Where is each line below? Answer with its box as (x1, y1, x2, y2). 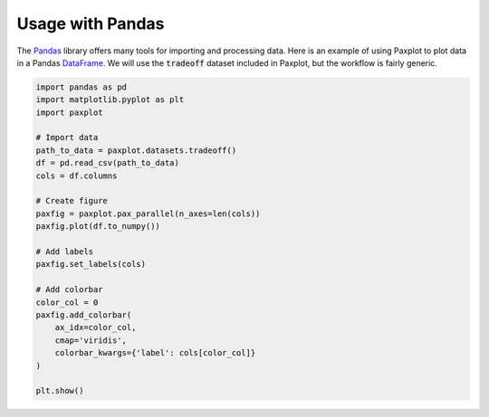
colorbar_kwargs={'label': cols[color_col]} (54, 348, 256, 358)
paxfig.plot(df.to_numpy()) (35, 222, 160, 232)
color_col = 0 (35, 297, 99, 308)
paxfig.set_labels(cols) (35, 259, 147, 270)
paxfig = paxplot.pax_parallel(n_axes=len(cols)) (35, 208, 261, 219)
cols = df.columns (35, 170, 118, 181)
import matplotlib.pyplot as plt (35, 95, 185, 105)
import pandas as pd (35, 81, 127, 92)
